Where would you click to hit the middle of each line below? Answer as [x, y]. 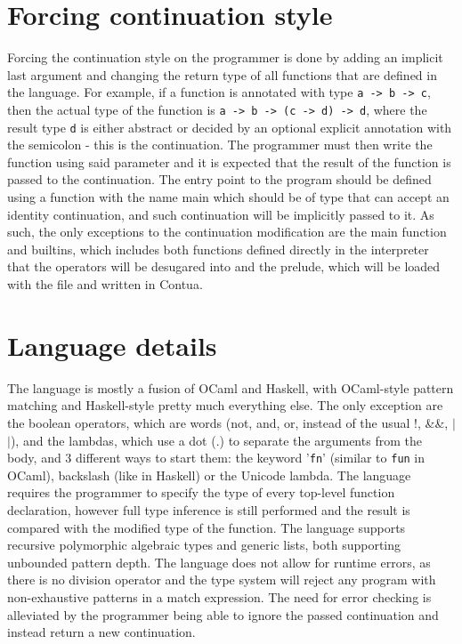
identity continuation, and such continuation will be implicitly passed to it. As [221, 214]
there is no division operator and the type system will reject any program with [222, 580]
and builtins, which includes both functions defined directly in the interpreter [218, 249]
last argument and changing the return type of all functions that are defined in [222, 74]
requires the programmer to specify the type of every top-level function [201, 492]
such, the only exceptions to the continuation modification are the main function [227, 232]
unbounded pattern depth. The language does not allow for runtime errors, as [219, 562]
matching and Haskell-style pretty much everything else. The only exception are [225, 405]
